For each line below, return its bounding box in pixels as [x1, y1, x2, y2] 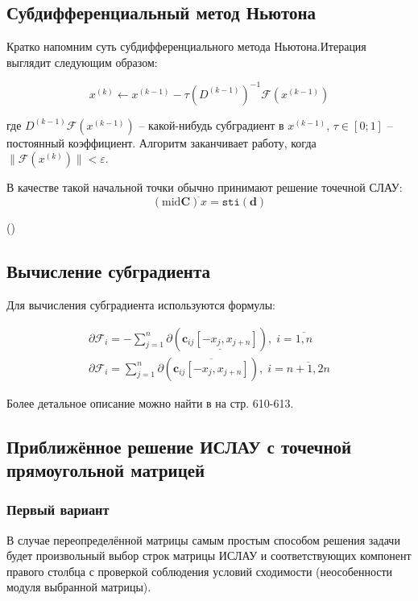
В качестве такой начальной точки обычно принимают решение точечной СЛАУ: [6, 179, 403, 196]
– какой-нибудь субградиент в [139, 116, 284, 133]
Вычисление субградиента [6, 259, 211, 284]
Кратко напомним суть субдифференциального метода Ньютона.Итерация [6, 38, 366, 55]
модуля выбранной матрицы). [6, 578, 151, 595]
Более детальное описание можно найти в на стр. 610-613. [6, 394, 294, 411]
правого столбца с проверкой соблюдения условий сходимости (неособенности [6, 562, 393, 579]
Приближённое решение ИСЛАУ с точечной [6, 433, 352, 458]
